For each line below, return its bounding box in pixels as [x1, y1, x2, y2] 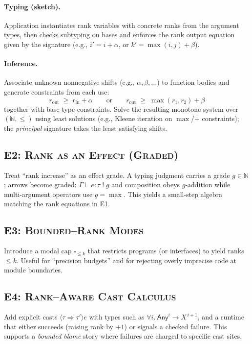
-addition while [185, 179, 231, 190]
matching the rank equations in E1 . [4, 198, 110, 209]
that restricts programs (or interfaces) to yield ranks [87, 246, 244, 256]
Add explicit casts [4, 312, 58, 322]
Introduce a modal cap [4, 246, 72, 256]
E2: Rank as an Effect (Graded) [4, 147, 179, 162]
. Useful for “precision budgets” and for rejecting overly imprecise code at [16, 255, 237, 265]
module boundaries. [4, 265, 63, 275]
